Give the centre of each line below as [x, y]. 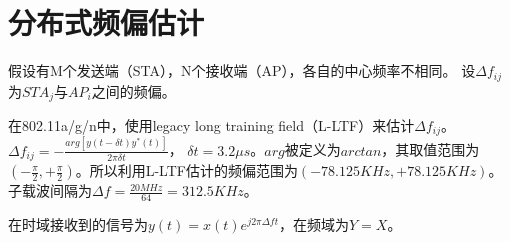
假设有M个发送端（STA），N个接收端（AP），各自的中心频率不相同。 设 [242, 70]
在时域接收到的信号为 [78, 224]
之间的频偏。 [133, 90]
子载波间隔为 [50, 190]
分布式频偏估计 [106, 22]
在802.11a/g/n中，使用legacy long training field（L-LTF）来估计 [211, 125]
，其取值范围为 [430, 149]
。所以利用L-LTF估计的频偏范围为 [186, 170]
